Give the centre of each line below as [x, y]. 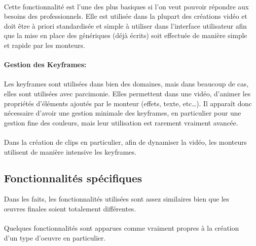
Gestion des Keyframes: [45, 64]
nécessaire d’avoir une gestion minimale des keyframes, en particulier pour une [123, 113]
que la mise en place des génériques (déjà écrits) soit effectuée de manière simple [126, 35]
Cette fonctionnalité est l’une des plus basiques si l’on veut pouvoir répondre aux [127, 6]
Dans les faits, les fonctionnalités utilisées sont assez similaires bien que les [117, 199]
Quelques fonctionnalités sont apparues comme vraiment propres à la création [122, 228]
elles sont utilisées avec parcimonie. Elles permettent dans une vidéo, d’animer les [127, 93]
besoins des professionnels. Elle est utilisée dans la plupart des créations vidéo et [126, 16]
